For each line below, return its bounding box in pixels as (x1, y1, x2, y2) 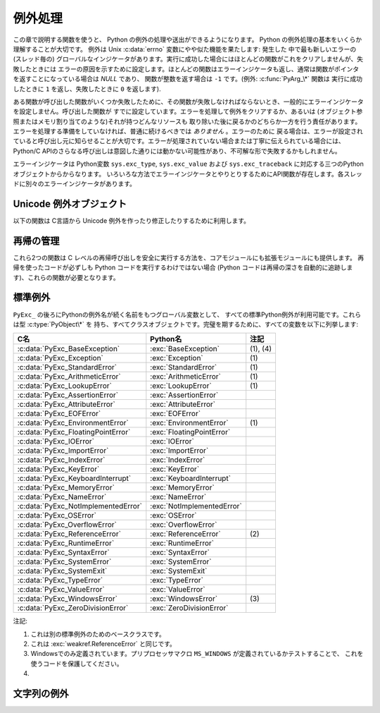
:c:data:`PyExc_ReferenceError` (17, 529, 121, 539)
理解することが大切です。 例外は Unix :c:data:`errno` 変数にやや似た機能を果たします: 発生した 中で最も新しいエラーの (13, 44, 357, 53)
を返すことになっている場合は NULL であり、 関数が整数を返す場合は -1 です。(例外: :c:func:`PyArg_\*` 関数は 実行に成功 (13, 75, 362, 83)
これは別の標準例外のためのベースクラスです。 (30, 630, 165, 638)
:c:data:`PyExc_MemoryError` (17, 483, 115, 493)
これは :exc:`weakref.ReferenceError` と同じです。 (30, 640, 176, 648)
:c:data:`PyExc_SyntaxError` (17, 547, 110, 557)
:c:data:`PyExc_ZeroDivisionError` (17, 603, 129, 613)
